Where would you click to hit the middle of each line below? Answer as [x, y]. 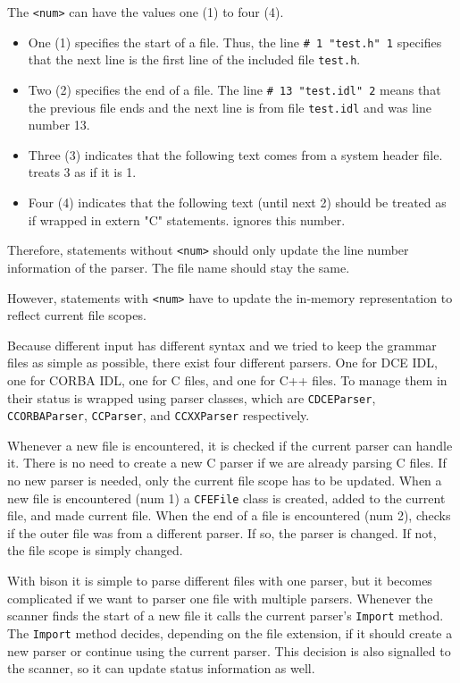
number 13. [59, 125]
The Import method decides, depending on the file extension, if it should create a [230, 632]
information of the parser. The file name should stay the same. [179, 267]
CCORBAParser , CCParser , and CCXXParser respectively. [159, 415]
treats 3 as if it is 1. [82, 172]
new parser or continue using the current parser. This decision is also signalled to [229, 650]
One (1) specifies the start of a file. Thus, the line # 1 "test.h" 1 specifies [235, 42]
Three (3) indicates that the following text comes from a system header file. [235, 154]
